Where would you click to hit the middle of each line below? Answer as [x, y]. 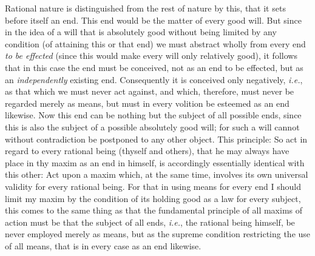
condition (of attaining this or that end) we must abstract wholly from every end [155, 43]
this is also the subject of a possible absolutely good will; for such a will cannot [152, 126]
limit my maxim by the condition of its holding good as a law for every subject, [153, 198]
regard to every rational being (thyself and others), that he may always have [147, 151]
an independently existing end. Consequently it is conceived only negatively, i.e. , [154, 79]
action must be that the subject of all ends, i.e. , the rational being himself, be [150, 222]
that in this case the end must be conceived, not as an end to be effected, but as [154, 67]
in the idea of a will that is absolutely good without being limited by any [141, 32]
